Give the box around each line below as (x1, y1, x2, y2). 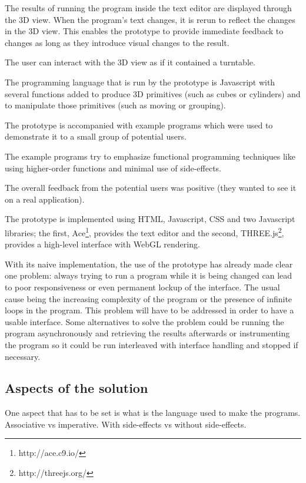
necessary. (5, 350, 41, 362)
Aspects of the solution (5, 379, 148, 397)
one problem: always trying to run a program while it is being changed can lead (5, 269, 292, 282)
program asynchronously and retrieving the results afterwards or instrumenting (5, 327, 290, 339)
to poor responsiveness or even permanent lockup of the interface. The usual (5, 280, 280, 293)
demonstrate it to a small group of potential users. (5, 130, 187, 143)
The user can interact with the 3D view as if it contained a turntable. (5, 56, 255, 68)
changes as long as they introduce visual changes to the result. (5, 36, 229, 48)
